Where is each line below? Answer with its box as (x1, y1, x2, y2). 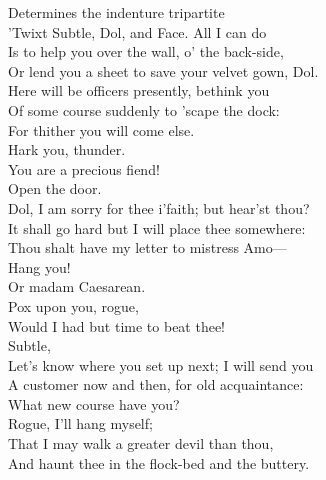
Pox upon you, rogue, (8, 295, 139, 316)
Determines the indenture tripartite (8, 2, 225, 22)
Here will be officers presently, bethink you (8, 80, 270, 101)
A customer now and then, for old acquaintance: (8, 374, 304, 395)
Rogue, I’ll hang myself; (8, 413, 153, 434)
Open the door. (8, 178, 102, 199)
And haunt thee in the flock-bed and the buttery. (8, 452, 310, 473)
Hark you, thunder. (8, 139, 126, 160)
